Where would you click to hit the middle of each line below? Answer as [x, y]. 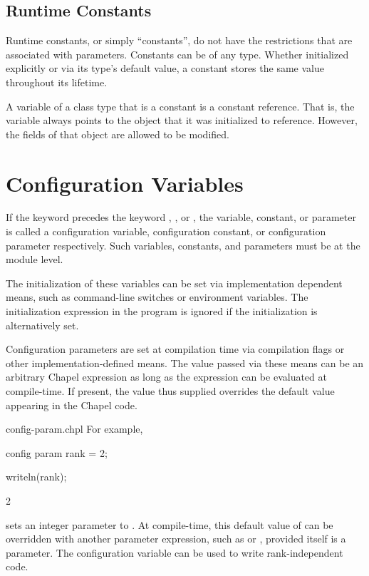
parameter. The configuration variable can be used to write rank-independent [175, 552]
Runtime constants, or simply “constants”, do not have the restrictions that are [179, 40]
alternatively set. [42, 325]
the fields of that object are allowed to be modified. [118, 134]
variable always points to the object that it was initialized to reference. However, [182, 120]
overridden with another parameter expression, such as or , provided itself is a [176, 539]
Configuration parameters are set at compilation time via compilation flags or [175, 349]
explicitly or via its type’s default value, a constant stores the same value [165, 68]
